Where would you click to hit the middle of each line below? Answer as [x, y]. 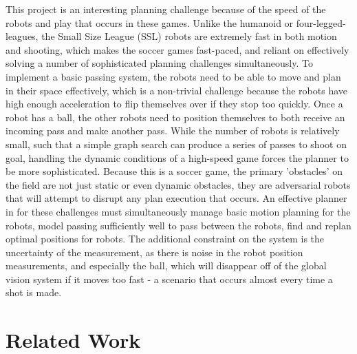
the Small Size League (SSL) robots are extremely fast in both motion [189, 36]
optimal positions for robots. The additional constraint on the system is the [165, 239]
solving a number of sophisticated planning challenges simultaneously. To [159, 63]
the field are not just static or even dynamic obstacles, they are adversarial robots [178, 184]
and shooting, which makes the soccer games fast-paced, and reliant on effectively [177, 49]
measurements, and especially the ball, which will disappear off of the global [166, 265]
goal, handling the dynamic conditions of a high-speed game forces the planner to [177, 157]
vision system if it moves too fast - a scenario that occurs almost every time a [169, 279]
